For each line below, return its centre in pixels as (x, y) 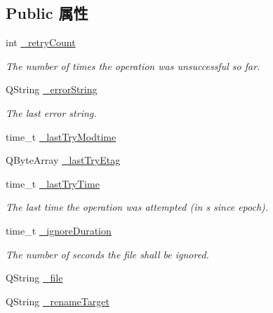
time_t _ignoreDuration (59, 230)
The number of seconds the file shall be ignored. (107, 254)
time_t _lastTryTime (53, 183)
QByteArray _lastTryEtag (63, 160)
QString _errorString (52, 89)
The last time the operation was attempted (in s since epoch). (137, 207)
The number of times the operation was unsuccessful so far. (133, 65)
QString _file (34, 278)
